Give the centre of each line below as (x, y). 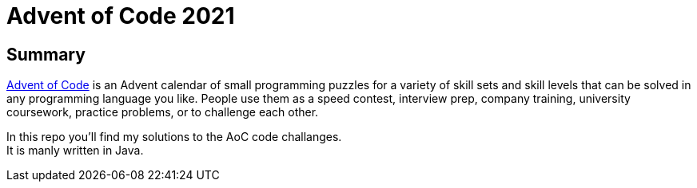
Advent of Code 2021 (121, 16)
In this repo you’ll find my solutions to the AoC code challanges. (174, 137)
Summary (46, 54)
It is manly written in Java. (75, 151)
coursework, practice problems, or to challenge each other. (163, 112)
